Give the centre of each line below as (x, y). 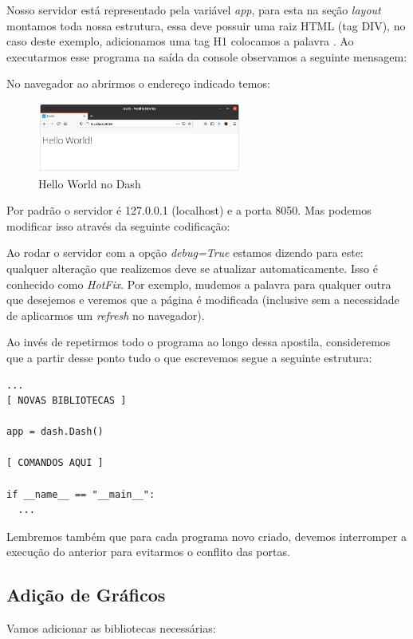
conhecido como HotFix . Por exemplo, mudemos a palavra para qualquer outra (199, 284)
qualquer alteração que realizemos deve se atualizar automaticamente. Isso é (192, 268)
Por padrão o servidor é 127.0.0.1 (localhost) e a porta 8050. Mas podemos (189, 210)
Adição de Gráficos (86, 595)
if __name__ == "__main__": (81, 494)
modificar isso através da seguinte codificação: (118, 225)
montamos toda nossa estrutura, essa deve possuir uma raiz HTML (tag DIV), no (206, 25)
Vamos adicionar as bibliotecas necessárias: (111, 628)
